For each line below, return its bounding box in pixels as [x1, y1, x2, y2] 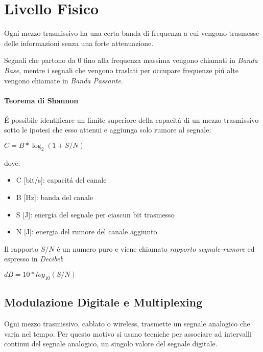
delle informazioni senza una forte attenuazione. [4, 37, 154, 48]
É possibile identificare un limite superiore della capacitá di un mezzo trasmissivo [4, 114, 259, 125]
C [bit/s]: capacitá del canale [16, 174, 107, 185]
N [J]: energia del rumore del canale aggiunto [16, 226, 157, 237]
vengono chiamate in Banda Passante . [4, 75, 123, 85]
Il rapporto [4, 243, 38, 254]
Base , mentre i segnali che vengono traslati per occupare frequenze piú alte [4, 64, 238, 75]
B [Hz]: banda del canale [16, 192, 93, 203]
